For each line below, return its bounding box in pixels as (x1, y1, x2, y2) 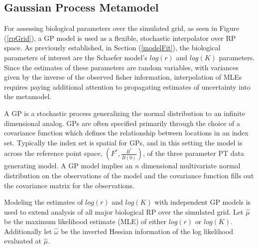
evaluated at (4, 236, 42, 246)
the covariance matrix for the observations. (4, 180, 135, 190)
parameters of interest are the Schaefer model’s (4, 52, 147, 62)
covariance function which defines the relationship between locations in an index (4, 127, 249, 138)
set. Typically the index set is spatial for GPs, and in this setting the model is (4, 137, 243, 147)
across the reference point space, (4, 148, 103, 158)
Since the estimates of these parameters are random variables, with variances (4, 62, 239, 72)
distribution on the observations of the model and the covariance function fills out (4, 170, 254, 180)
